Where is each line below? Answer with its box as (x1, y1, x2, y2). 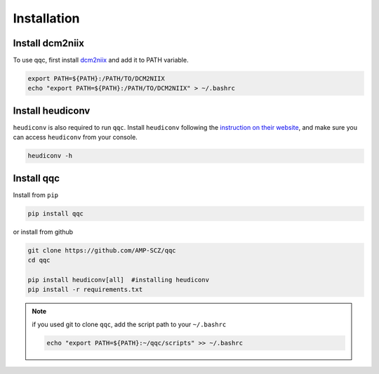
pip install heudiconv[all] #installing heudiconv (27, 276, 210, 283)
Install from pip (13, 190, 59, 199)
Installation (13, 11, 80, 26)
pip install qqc (27, 209, 84, 218)
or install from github (13, 227, 74, 236)
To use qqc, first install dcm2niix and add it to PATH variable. (13, 56, 189, 65)
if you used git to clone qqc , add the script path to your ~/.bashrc (32, 320, 227, 328)
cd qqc (27, 256, 51, 265)
